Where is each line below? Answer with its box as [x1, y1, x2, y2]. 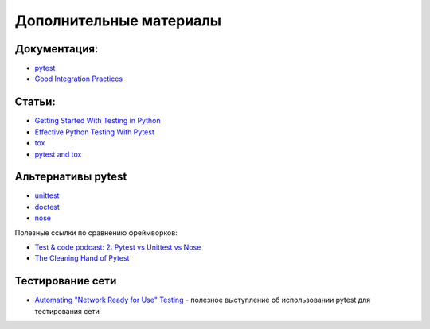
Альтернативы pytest [14, 170, 127, 184]
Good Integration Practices [34, 74, 123, 83]
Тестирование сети [14, 274, 117, 288]
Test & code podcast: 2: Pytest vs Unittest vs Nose [34, 242, 201, 252]
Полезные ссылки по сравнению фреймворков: [14, 227, 178, 238]
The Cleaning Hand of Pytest [34, 254, 130, 263]
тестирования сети [34, 306, 100, 315]
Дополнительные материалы [14, 12, 222, 29]
